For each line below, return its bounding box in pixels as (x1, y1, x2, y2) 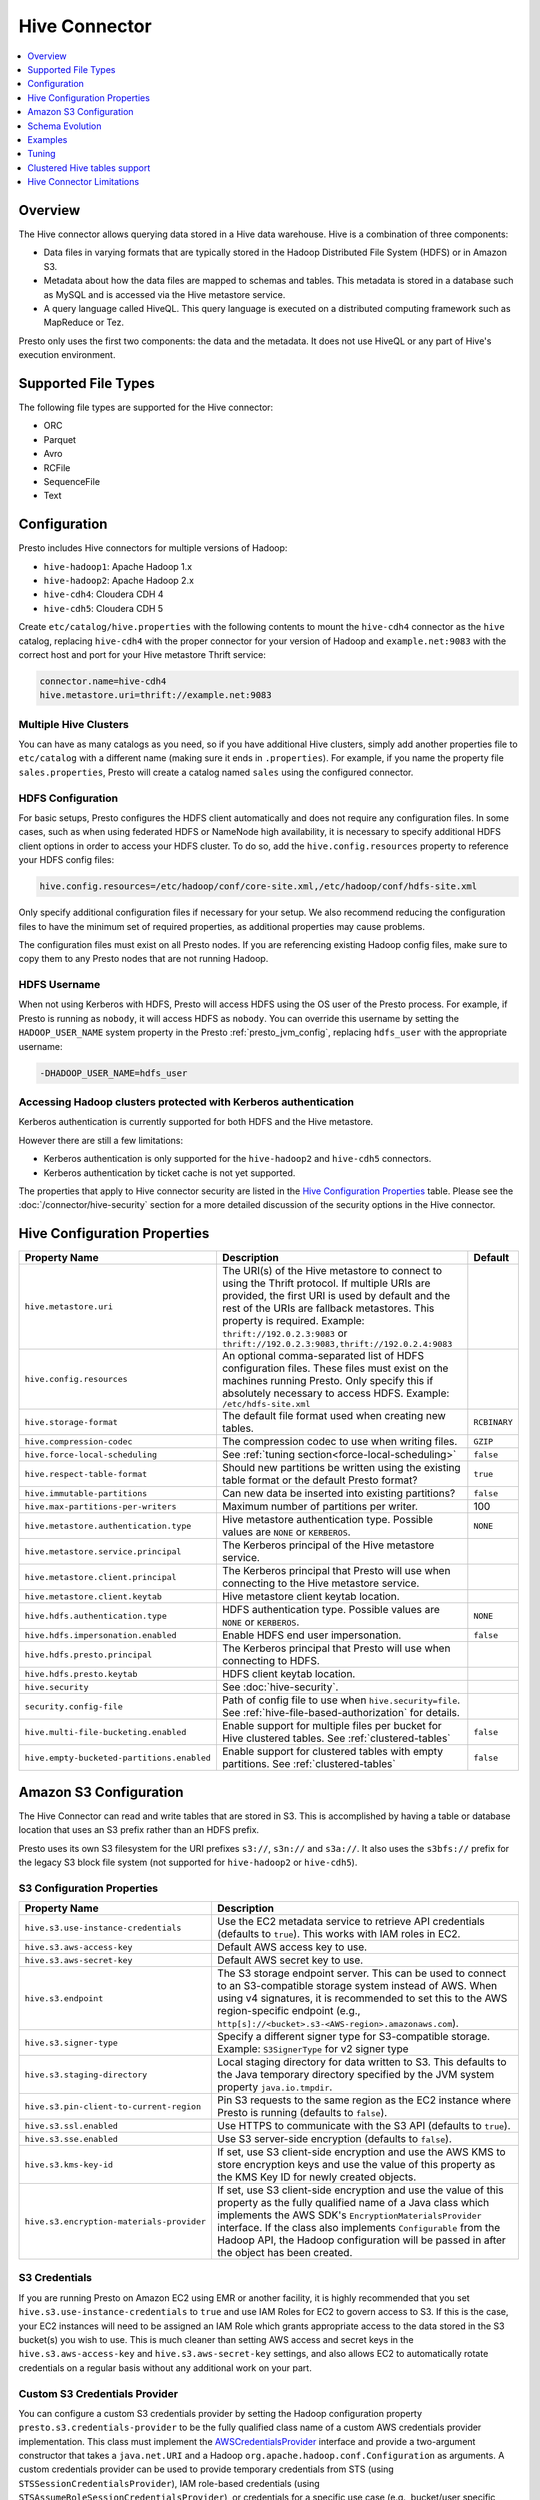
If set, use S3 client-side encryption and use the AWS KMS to (216, 2145, 506, 2159)
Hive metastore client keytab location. (221, 1590, 400, 1604)
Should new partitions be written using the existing (221, 1461, 461, 1475)
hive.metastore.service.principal (24, 1546, 182, 1557)
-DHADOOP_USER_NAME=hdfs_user (39, 1067, 188, 1079)
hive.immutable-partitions (24, 1488, 148, 1499)
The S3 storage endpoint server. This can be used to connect (216, 1966, 507, 1980)
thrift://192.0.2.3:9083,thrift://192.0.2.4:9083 (221, 1339, 453, 1350)
